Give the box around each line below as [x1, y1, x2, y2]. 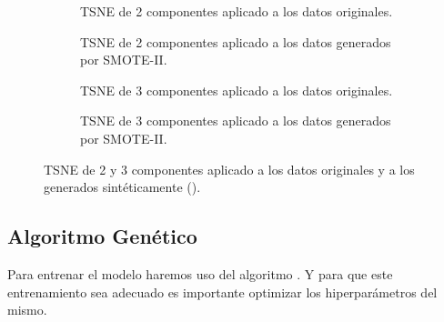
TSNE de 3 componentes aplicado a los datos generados [80, 111, 391, 130]
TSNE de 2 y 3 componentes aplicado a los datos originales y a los [44, 159, 415, 178]
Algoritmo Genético [7, 222, 197, 250]
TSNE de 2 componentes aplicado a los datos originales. [80, 2, 393, 20]
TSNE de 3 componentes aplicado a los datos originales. [80, 80, 393, 99]
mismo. [7, 300, 47, 319]
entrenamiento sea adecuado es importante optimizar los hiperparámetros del [7, 282, 438, 301]
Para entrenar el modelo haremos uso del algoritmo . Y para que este [7, 264, 393, 283]
